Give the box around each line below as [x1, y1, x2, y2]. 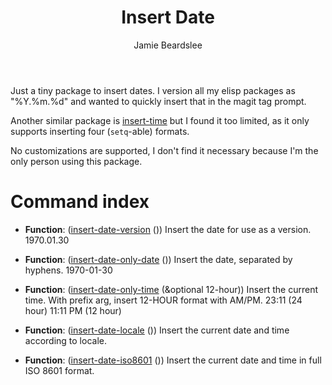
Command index [10, 191, 150, 213]
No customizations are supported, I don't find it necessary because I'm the [10, 144, 319, 156]
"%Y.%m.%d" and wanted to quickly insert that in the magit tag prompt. [10, 95, 307, 107]
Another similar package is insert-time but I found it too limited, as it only [10, 114, 310, 126]
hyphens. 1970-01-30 [24, 264, 113, 276]
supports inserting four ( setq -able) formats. [10, 125, 190, 137]
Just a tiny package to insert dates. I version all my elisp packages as [10, 84, 296, 96]
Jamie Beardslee [133, 39, 203, 51]
